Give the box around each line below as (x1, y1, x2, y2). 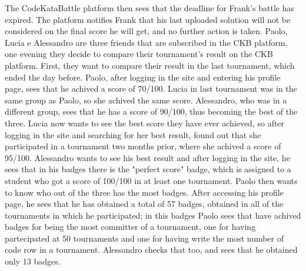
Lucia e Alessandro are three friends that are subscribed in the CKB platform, (5, 36, 288, 48)
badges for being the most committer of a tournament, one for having (5, 220, 256, 233)
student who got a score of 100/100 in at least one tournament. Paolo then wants (5, 174, 298, 186)
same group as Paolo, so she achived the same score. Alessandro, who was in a (5, 93, 287, 106)
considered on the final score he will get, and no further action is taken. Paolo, (5, 25, 288, 37)
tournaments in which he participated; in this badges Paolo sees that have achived (5, 209, 301, 221)
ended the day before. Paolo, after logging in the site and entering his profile (5, 71, 281, 83)
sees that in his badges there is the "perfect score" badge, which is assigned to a (5, 163, 291, 175)
